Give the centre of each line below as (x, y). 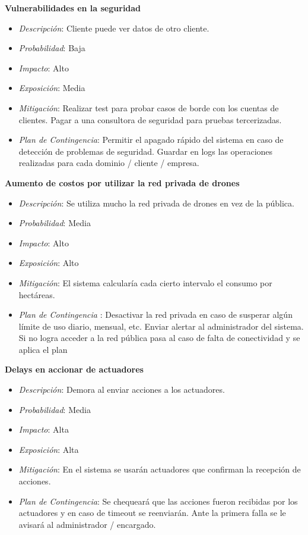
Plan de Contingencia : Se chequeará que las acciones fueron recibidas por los (158, 501)
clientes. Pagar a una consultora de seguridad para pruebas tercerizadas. (150, 119)
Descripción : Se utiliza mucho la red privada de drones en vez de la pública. (156, 203)
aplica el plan (43, 349)
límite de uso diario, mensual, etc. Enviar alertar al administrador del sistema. (161, 326)
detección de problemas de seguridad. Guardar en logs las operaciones (146, 151)
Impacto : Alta (44, 429)
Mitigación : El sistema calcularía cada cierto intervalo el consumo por (145, 282)
